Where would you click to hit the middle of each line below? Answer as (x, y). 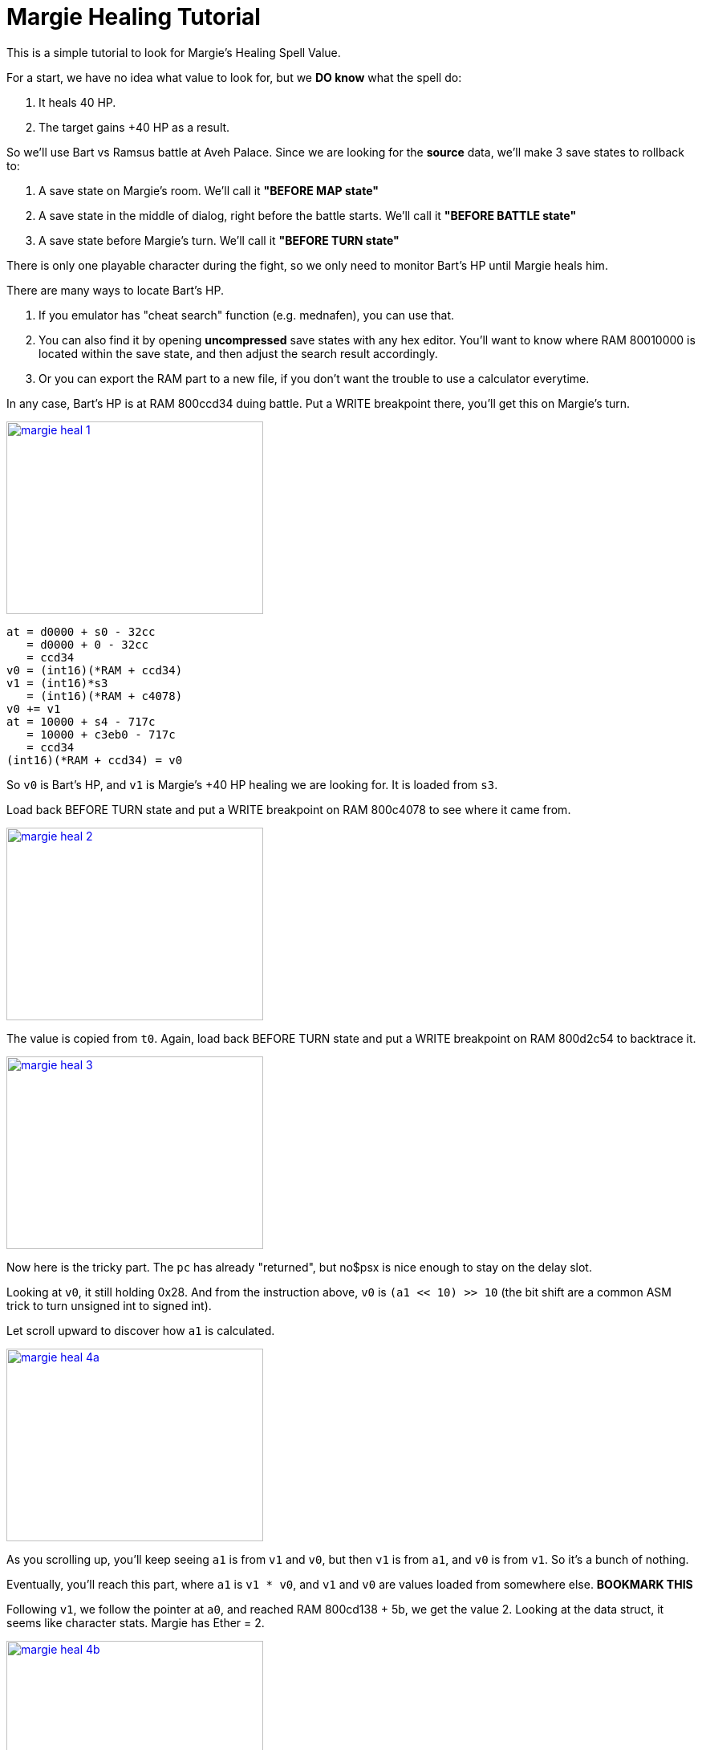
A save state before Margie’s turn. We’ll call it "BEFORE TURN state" (219, 240)
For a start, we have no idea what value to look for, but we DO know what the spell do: (234, 77)
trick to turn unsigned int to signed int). (109, 1305)
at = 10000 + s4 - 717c (81, 721)
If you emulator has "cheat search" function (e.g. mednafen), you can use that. (247, 315)
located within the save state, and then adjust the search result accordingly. (238, 353)
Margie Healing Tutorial (134, 17)
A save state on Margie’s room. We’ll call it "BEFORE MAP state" (209, 190)
